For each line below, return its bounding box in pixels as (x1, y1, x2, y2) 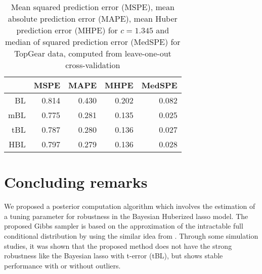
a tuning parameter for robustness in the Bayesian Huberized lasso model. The (4, 210, 248, 221)
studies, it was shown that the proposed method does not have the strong (4, 240, 232, 251)
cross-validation (65, 59, 120, 71)
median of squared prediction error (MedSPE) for (5, 36, 181, 47)
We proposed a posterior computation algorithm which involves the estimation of (4, 201, 255, 211)
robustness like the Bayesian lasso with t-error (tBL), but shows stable (4, 250, 223, 261)
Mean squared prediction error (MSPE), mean (11, 1, 174, 13)
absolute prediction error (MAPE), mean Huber (8, 13, 178, 24)
